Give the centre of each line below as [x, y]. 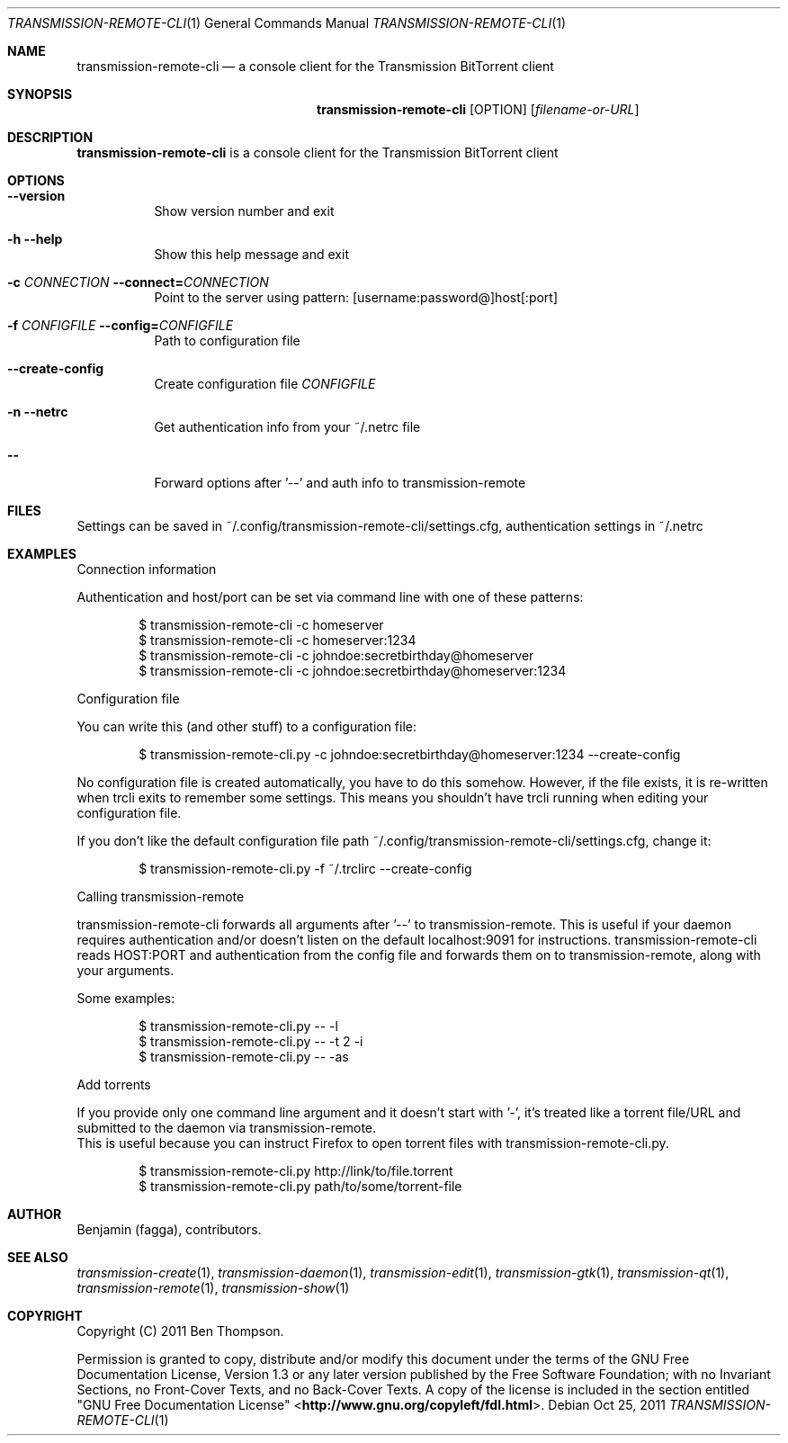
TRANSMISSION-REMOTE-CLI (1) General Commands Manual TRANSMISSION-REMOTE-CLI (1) [287, 23]
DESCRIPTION [50, 137]
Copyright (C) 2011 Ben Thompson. [180, 1331]
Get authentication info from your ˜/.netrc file [287, 427]
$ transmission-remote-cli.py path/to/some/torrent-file [300, 1186]
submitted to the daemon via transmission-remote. [227, 1128]
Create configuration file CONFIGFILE [265, 384]
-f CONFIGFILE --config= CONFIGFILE [121, 325]
